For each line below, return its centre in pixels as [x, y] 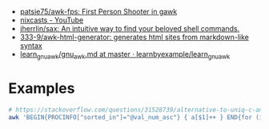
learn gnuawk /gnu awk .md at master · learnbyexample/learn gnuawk [125, 55]
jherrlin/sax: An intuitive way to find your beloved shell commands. [130, 28]
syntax [31, 46]
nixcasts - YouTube [52, 20]
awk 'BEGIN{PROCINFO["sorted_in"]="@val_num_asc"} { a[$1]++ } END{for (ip [137, 117]
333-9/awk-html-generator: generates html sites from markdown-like [134, 37]
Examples [42, 88]
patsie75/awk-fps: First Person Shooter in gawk [98, 12]
